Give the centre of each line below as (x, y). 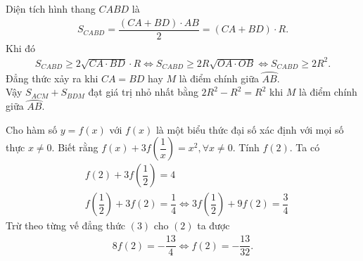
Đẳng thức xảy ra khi (52, 78)
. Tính (246, 147)
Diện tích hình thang (51, 8)
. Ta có (305, 147)
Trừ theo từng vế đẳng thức (66, 225)
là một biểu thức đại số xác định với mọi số (250, 129)
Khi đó (21, 47)
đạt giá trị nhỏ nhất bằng (143, 92)
